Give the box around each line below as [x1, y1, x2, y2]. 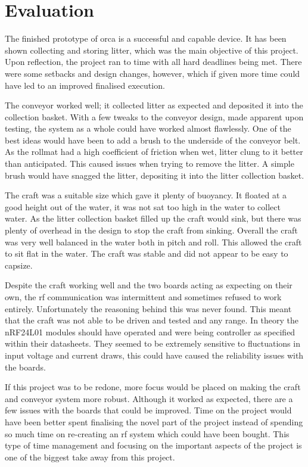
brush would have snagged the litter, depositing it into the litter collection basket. [5, 169, 304, 181]
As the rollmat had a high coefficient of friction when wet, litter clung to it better [5, 145, 303, 158]
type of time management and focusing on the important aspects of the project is [5, 439, 302, 452]
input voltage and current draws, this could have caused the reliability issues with [5, 348, 304, 361]
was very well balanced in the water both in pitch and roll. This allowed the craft [5, 235, 302, 248]
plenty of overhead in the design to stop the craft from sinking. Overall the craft [5, 224, 298, 236]
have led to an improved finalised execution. [5, 79, 165, 91]
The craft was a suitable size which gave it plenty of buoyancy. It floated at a [5, 189, 287, 201]
